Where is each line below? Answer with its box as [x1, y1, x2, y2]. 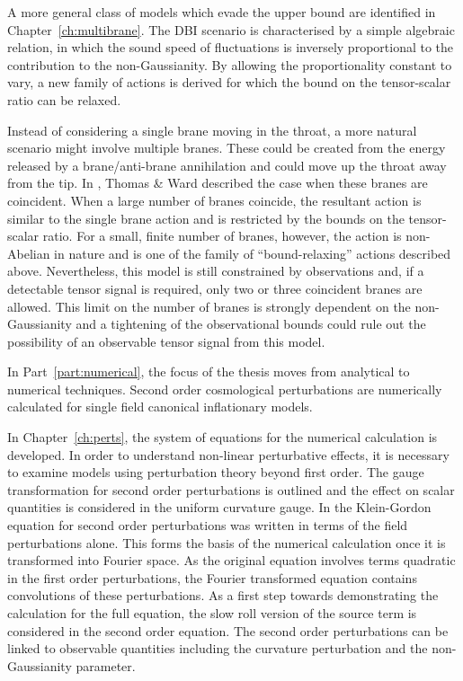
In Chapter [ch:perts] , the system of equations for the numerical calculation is [7, 428, 438, 447]
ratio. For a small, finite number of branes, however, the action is [42, 226, 402, 245]
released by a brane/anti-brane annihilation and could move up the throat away [7, 155, 447, 174]
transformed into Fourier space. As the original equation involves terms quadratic [7, 551, 456, 570]
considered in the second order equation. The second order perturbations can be [7, 621, 449, 640]
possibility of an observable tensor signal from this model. [7, 332, 325, 350]
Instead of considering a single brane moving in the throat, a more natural [7, 120, 417, 139]
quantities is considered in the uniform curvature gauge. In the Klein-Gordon [7, 498, 432, 517]
